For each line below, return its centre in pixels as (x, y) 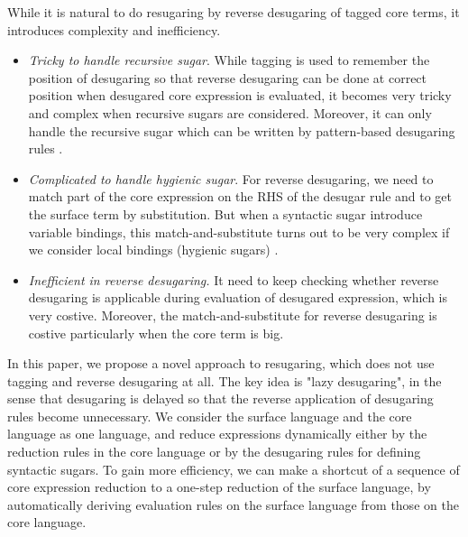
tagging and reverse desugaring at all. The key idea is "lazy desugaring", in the (225, 380)
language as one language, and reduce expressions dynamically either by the (217, 434)
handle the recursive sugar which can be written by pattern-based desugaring (242, 130)
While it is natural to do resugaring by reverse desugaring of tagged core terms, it (234, 12)
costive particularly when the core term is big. (156, 333)
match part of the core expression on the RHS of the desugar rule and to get (240, 196)
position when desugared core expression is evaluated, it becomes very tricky (240, 95)
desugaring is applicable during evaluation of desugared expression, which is (238, 297)
